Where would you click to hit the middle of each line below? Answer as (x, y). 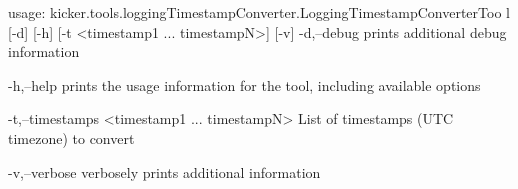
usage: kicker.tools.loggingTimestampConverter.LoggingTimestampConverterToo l (259, 12)
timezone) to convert (71, 137)
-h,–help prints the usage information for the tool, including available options (244, 84)
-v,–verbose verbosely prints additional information (164, 171)
